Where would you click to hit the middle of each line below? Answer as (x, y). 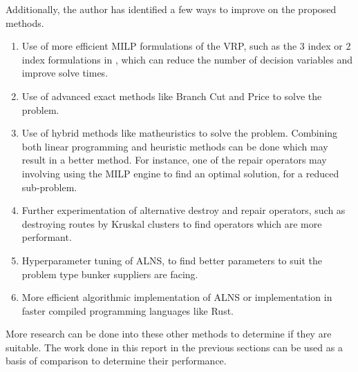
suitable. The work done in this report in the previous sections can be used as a (174, 347)
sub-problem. (49, 187)
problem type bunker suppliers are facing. (110, 274)
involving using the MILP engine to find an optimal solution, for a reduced (180, 173)
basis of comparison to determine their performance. (116, 361)
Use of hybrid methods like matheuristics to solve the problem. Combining (180, 133)
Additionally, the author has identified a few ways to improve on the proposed (171, 9)
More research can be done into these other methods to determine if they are (169, 334)
